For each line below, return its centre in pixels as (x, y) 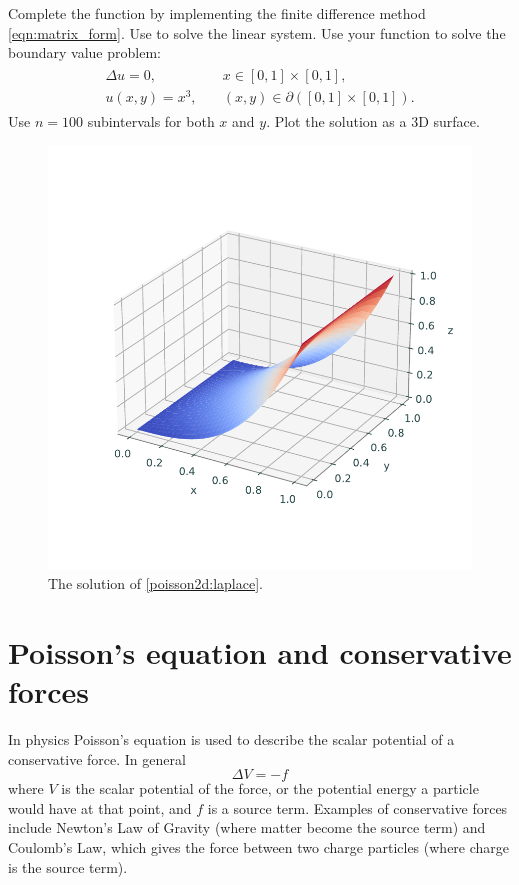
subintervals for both (151, 120)
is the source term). (68, 866)
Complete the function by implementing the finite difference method (217, 13)
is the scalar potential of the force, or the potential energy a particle (270, 788)
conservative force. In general (97, 758)
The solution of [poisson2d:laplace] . (155, 583)
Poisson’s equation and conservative (260, 651)
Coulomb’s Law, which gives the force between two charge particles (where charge (259, 847)
